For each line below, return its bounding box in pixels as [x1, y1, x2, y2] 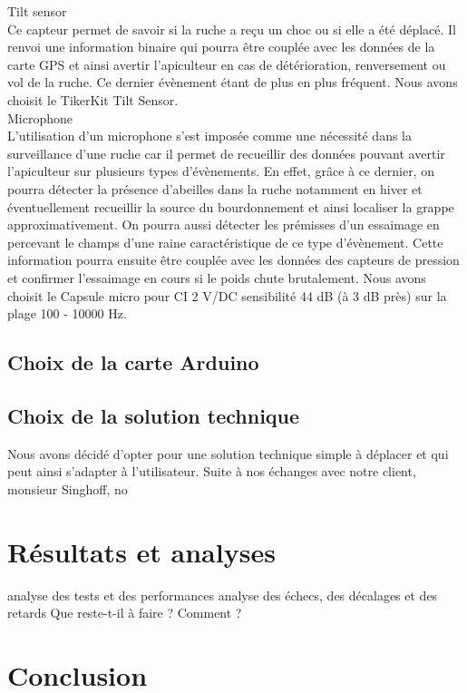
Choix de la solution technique [7, 401, 300, 429]
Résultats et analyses [7, 532, 276, 570]
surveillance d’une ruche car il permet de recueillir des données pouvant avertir [7, 143, 445, 162]
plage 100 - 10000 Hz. [7, 304, 127, 323]
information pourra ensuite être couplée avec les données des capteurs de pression [7, 250, 460, 269]
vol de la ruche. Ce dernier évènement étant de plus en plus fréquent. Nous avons [7, 73, 458, 92]
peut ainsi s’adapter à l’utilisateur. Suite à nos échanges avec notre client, [7, 462, 416, 481]
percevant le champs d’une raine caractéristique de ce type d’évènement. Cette [7, 232, 443, 251]
